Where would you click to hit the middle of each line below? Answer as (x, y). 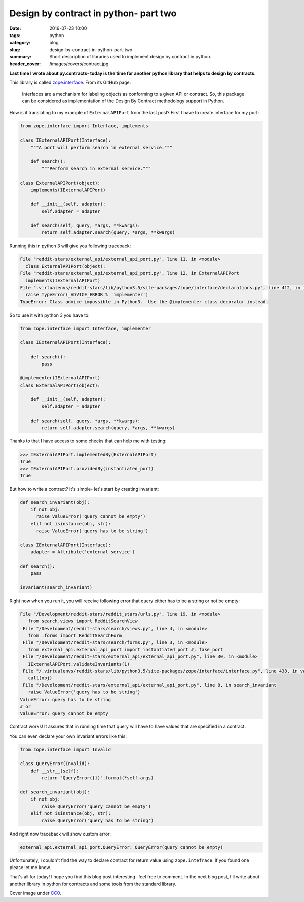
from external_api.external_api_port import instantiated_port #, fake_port (126, 650)
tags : (15, 35)
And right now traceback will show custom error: (60, 834)
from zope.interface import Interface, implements (84, 126)
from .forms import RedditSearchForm (75, 635)
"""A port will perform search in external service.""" (102, 147)
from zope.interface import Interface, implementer (86, 328)
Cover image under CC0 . (35, 893)
